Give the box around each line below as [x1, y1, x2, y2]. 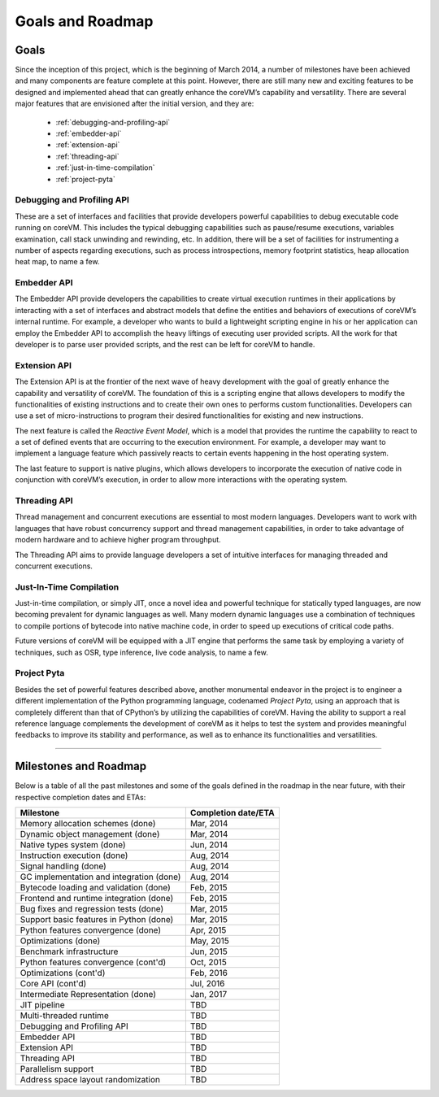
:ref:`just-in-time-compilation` [55, 163, 155, 172]
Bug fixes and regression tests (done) [20, 903, 164, 915]
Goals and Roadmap [15, 12, 154, 30]
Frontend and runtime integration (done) [20, 893, 174, 904]
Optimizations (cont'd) [20, 968, 106, 979]
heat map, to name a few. [15, 257, 100, 267]
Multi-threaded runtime [20, 1010, 109, 1021]
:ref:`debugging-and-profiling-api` [55, 117, 171, 127]
